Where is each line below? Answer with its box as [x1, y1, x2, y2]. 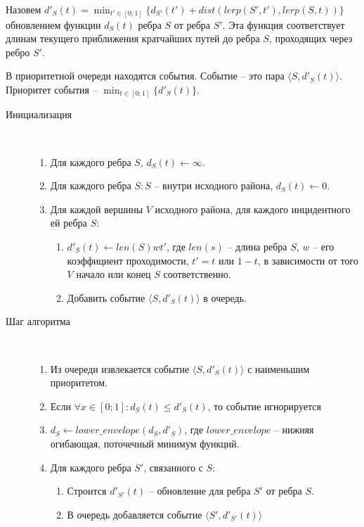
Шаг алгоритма [6, 314, 71, 329]
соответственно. [163, 267, 231, 281]
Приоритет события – [6, 82, 98, 96]
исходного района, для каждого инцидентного [155, 201, 351, 216]
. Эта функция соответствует [222, 17, 345, 32]
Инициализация [6, 107, 72, 122]
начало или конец [76, 267, 151, 281]
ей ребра [50, 215, 87, 230]
